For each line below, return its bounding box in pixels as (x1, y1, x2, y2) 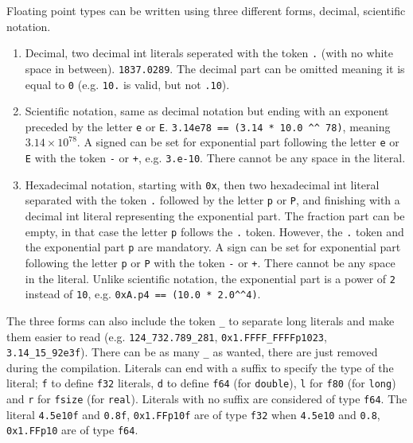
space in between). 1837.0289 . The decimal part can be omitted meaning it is (25, 60, 405, 76)
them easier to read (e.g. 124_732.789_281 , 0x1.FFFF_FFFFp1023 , (6, 328, 327, 344)
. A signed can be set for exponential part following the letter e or (76, 134, 399, 150)
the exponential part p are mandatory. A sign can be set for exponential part (25, 239, 401, 255)
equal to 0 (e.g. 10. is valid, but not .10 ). (25, 76, 230, 92)
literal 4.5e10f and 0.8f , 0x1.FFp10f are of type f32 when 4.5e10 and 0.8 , (6, 406, 380, 422)
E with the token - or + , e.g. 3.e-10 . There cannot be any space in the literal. (25, 150, 406, 166)
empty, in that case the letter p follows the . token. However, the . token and (25, 223, 404, 239)
